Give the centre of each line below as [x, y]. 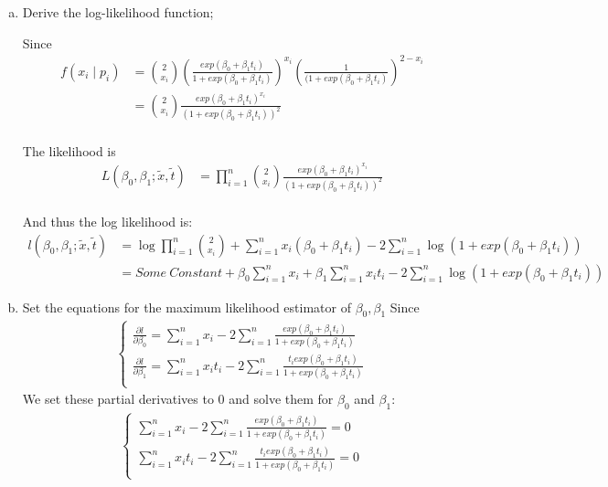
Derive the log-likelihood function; [118, 12]
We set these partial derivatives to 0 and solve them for [178, 399]
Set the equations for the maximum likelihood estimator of [187, 307]
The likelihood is [69, 150]
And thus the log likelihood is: [107, 221]
